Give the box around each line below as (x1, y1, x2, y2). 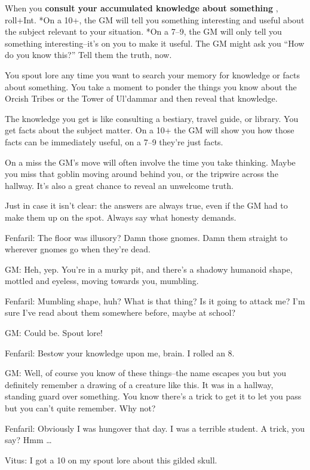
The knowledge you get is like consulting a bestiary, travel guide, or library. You (5, 112, 299, 124)
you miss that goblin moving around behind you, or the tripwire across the (5, 167, 278, 180)
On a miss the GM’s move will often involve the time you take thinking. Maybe (5, 155, 296, 168)
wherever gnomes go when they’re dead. (5, 243, 151, 255)
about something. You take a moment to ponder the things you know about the (5, 80, 297, 93)
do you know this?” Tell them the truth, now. (5, 48, 172, 61)
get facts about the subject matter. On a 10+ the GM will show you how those (5, 124, 294, 136)
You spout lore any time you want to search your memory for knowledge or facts (5, 68, 300, 81)
